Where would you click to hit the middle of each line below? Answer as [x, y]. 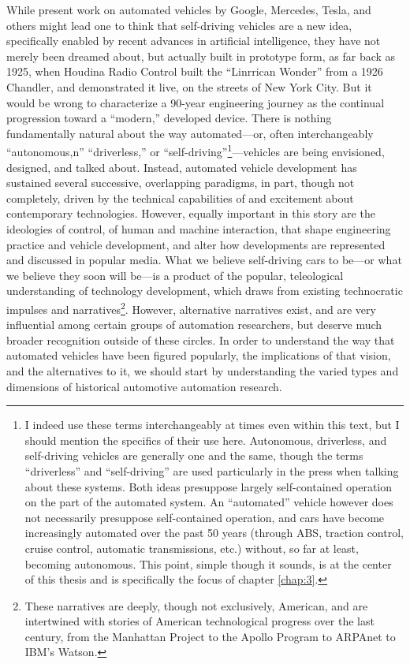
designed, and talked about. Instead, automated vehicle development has [182, 167]
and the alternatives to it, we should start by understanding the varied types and [203, 370]
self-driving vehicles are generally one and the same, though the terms [194, 455]
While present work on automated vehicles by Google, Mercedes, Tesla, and [189, 9]
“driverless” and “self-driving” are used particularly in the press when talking [212, 470]
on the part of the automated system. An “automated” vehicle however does [209, 502]
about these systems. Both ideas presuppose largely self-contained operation [209, 486]
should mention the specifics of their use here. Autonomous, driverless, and [206, 440]
